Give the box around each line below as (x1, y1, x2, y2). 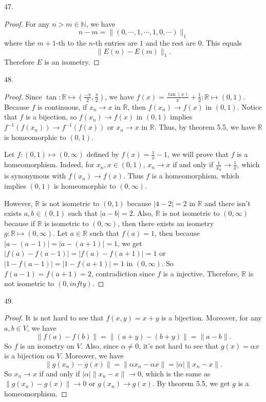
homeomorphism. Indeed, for (4, 159, 94, 170)
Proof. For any (4, 18, 50, 29)
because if (4, 217, 35, 228)
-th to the (56, 37, 87, 48)
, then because (155, 228, 200, 238)
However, (4, 197, 33, 208)
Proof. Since (4, 91, 42, 102)
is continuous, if (37, 101, 87, 112)
